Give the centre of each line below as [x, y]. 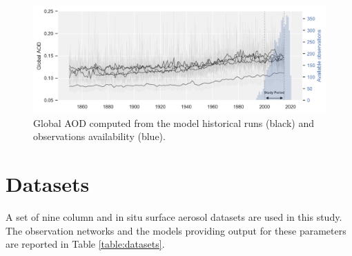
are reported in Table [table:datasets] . [85, 244]
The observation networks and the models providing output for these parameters [176, 230]
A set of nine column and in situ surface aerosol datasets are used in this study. [174, 217]
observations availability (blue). [99, 136]
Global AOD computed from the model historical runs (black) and [174, 122]
